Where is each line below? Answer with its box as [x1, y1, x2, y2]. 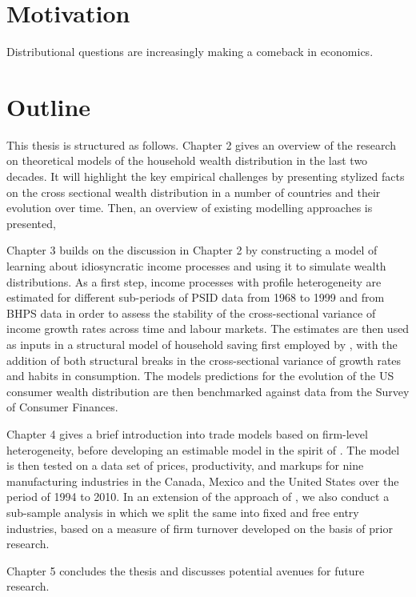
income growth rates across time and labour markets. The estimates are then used [6, 320, 410, 337]
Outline [6, 90, 91, 122]
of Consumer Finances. [6, 399, 118, 415]
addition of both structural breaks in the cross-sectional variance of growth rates [6, 351, 402, 368]
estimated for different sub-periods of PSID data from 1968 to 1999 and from [6, 289, 385, 306]
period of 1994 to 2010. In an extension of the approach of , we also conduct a [6, 488, 390, 505]
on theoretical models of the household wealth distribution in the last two [6, 152, 368, 169]
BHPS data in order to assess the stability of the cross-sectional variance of [6, 304, 376, 321]
